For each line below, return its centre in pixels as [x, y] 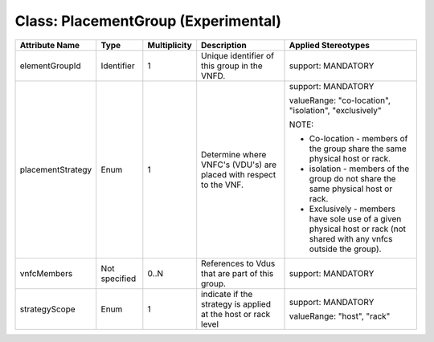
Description [224, 45]
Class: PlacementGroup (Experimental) [148, 21]
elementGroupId [50, 66]
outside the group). [345, 249]
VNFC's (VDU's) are [239, 165]
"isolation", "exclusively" [335, 110]
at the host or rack [236, 314]
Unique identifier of [238, 55]
